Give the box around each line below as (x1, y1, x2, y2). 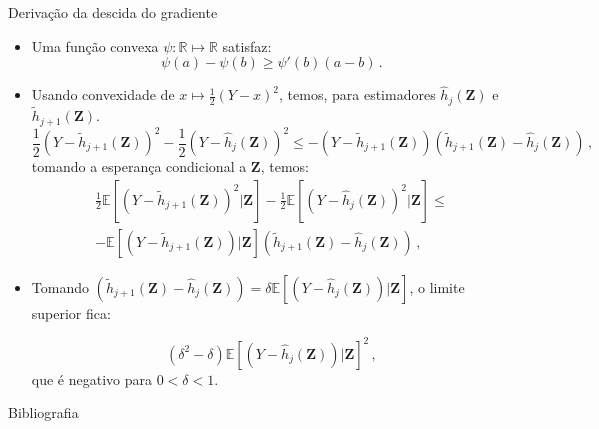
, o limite (409, 276, 465, 297)
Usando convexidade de (31, 84, 175, 105)
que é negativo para (31, 368, 153, 389)
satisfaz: (222, 35, 272, 56)
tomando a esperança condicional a (31, 156, 247, 177)
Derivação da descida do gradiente (8, 2, 218, 22)
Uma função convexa (31, 35, 159, 56)
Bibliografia (8, 402, 79, 423)
